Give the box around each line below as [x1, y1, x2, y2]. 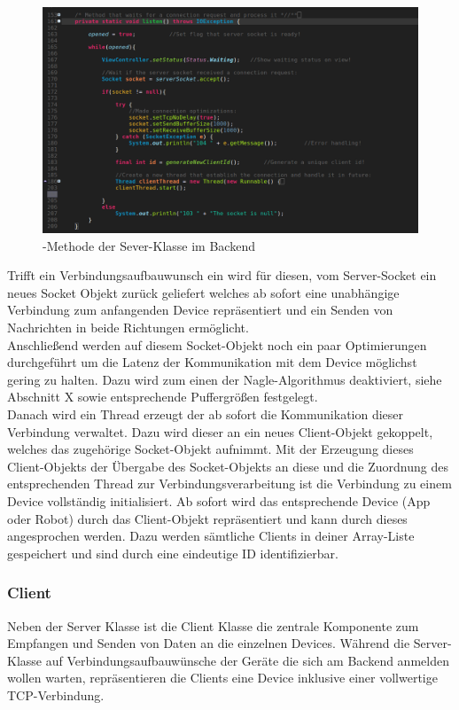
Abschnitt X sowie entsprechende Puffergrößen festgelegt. [7, 387, 318, 406]
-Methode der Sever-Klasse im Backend [43, 236, 255, 254]
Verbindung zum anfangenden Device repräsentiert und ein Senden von [7, 300, 393, 319]
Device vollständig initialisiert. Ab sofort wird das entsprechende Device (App [7, 491, 431, 510]
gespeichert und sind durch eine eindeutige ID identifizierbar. [7, 543, 338, 562]
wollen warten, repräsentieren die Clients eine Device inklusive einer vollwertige [7, 668, 438, 687]
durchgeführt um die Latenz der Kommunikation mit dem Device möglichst [7, 353, 417, 371]
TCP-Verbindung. [7, 685, 105, 704]
